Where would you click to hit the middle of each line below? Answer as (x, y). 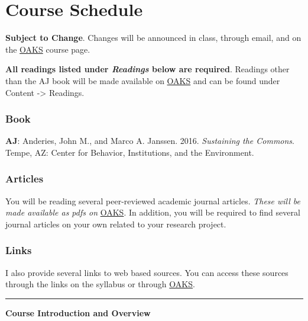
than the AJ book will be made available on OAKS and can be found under (143, 80)
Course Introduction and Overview (78, 312)
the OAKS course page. (48, 49)
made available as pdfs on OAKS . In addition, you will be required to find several (153, 212)
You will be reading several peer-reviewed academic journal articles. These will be (153, 200)
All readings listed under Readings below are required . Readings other (147, 69)
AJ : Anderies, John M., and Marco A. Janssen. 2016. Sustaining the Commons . (150, 141)
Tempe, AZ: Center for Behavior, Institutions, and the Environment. (130, 152)
